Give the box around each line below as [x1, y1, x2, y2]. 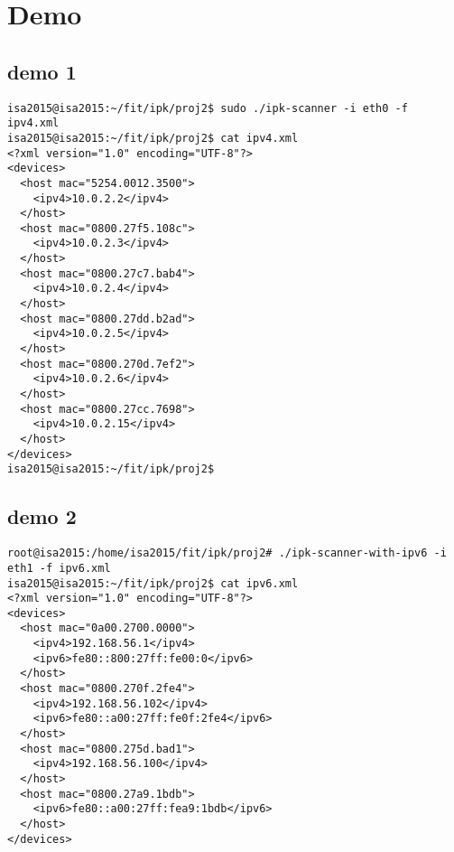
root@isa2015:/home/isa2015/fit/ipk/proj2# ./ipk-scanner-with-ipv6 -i [7, 547, 447, 560]
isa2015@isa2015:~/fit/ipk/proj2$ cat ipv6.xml [7, 576, 299, 590]
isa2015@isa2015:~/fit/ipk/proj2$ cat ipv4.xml [7, 131, 299, 145]
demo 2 [7, 502, 77, 530]
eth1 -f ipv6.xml [7, 561, 111, 575]
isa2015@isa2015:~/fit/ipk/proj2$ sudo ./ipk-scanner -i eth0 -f [7, 101, 408, 115]
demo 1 [7, 57, 77, 85]
